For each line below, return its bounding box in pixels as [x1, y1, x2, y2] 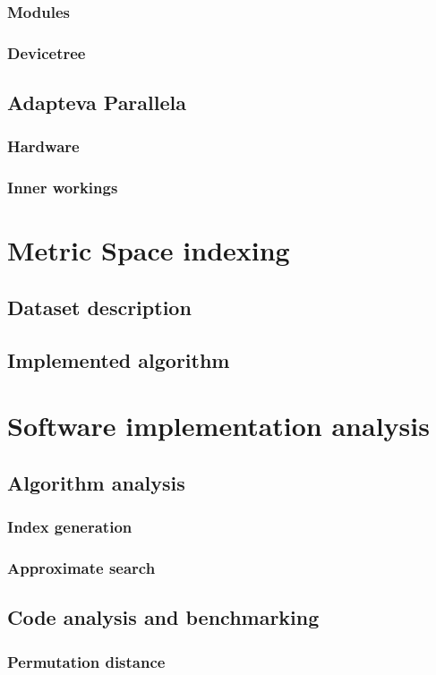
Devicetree [7, 41, 86, 64]
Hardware [7, 135, 80, 158]
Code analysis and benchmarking [7, 603, 320, 631]
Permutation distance [7, 650, 166, 672]
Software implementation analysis [7, 407, 430, 444]
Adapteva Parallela [7, 89, 186, 116]
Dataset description [7, 293, 192, 320]
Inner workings [7, 176, 118, 199]
